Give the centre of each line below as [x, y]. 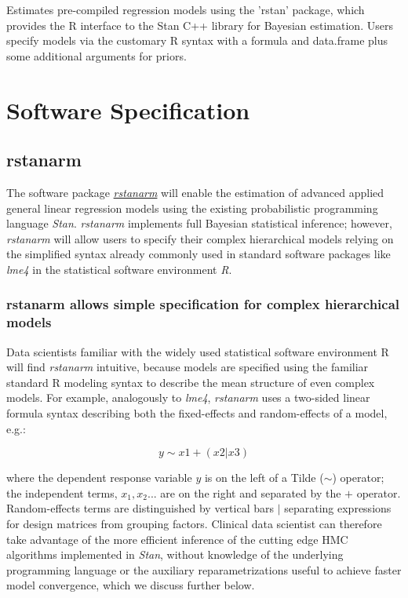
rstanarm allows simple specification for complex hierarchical [203, 304]
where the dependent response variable [99, 478]
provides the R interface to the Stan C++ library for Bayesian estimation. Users [200, 25]
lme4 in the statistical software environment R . [119, 269]
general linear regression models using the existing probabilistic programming [192, 208]
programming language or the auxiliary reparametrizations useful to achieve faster [204, 569]
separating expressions [338, 508]
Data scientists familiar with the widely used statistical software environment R [198, 351]
